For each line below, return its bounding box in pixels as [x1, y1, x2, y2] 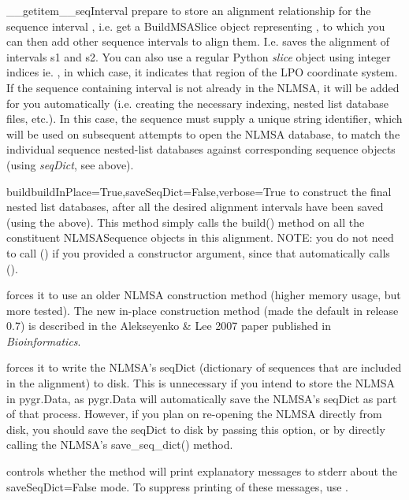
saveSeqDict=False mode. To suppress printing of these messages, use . [6, 478, 349, 494]
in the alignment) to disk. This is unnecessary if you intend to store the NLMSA [6, 375, 396, 391]
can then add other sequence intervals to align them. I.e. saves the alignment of [6, 33, 390, 50]
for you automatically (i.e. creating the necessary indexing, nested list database [6, 94, 389, 111]
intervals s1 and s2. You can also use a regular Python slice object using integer [6, 48, 391, 65]
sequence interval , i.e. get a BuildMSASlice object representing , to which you [6, 17, 385, 34]
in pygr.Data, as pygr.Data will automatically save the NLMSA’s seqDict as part [6, 390, 397, 406]
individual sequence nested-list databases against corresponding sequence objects [6, 141, 396, 157]
